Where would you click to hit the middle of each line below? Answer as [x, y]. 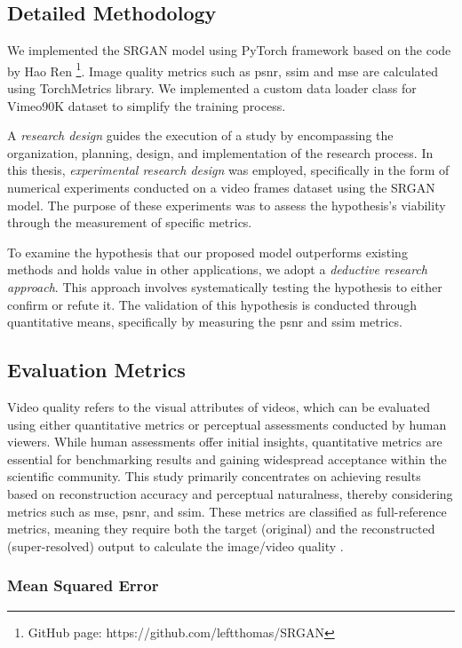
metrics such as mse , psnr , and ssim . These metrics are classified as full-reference [227, 511]
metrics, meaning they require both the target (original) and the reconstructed [221, 529]
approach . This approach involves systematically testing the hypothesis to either [225, 286]
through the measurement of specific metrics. [130, 222]
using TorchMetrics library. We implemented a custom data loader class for [212, 88]
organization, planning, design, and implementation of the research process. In [220, 152]
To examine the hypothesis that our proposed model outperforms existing [207, 252]
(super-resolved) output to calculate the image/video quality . [175, 545]
